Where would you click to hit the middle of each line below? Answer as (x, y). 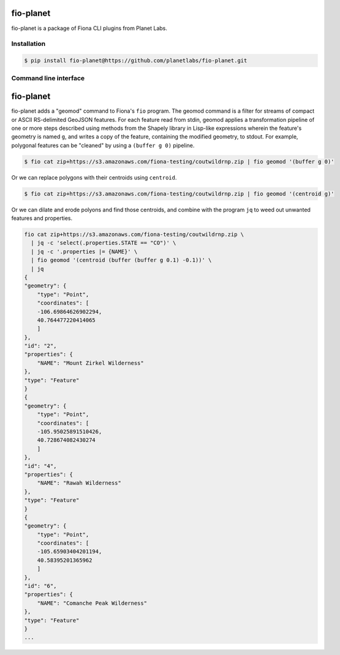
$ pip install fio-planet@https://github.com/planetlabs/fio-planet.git (136, 61)
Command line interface (48, 78)
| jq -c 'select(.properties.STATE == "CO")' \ (104, 243)
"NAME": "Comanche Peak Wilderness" (92, 603)
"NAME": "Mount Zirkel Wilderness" (90, 363)
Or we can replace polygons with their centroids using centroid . (94, 177)
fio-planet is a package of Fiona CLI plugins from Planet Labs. (89, 28)
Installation (28, 44)
